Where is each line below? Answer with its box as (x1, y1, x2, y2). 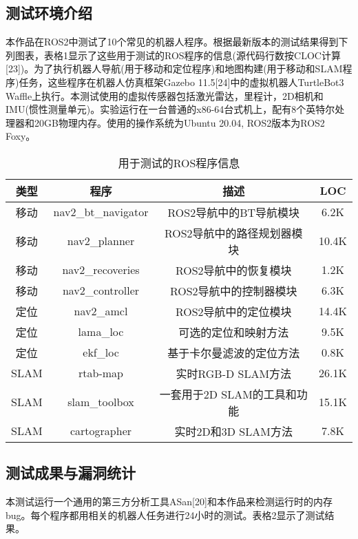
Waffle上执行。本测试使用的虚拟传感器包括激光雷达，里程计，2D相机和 (6, 88, 324, 103)
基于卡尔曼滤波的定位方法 (167, 344, 300, 361)
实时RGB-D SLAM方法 (176, 365, 292, 381)
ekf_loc (83, 344, 119, 361)
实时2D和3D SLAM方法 (174, 423, 293, 439)
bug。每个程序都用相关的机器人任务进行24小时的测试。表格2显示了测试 (6, 507, 325, 522)
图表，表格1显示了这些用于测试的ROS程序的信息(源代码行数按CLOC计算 (14, 47, 341, 62)
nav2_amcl (74, 303, 128, 319)
